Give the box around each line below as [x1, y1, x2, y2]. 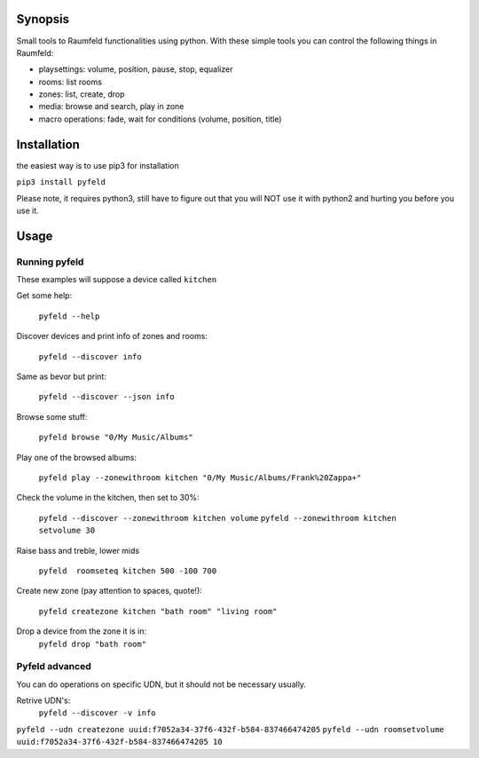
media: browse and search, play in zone [38, 101, 185, 112]
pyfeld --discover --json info [38, 391, 175, 402]
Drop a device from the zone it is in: [16, 626, 147, 636]
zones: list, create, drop [38, 89, 125, 99]
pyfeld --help [38, 311, 100, 321]
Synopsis [16, 12, 70, 27]
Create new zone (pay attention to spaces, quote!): [16, 586, 203, 596]
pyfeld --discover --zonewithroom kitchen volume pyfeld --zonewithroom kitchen [38, 513, 397, 523]
